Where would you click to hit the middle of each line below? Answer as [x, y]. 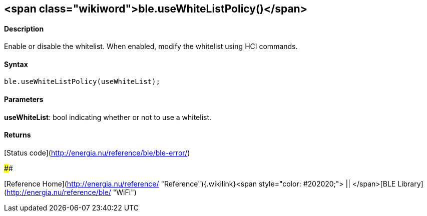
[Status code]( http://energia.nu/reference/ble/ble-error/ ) [97, 152]
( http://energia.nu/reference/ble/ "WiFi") [70, 192]
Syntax [16, 64]
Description [24, 28]
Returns [18, 135]
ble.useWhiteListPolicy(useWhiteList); [82, 82]
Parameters [24, 99]
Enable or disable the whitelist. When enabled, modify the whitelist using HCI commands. [151, 46]
